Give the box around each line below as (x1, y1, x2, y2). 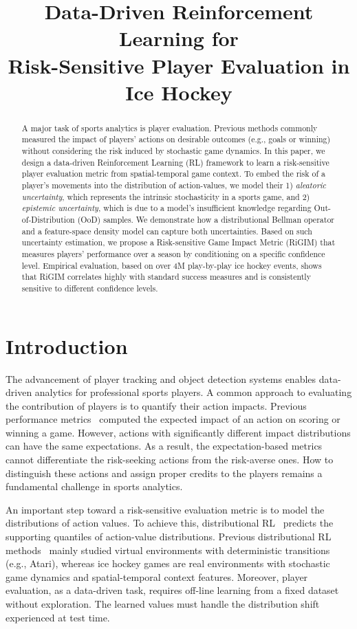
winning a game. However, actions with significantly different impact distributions (6, 425, 351, 439)
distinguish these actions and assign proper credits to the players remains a (6, 465, 323, 480)
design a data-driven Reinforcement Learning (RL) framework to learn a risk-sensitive (21, 156, 329, 168)
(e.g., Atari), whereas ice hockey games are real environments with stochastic (6, 556, 330, 571)
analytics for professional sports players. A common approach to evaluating (34, 385, 352, 399)
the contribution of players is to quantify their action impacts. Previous (6, 398, 307, 412)
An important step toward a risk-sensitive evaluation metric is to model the (6, 502, 325, 516)
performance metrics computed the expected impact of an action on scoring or (6, 412, 340, 426)
